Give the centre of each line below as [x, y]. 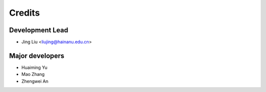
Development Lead [39, 30]
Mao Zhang [33, 74]
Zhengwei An [35, 81]
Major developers [37, 56]
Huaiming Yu [34, 67]
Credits [25, 13]
